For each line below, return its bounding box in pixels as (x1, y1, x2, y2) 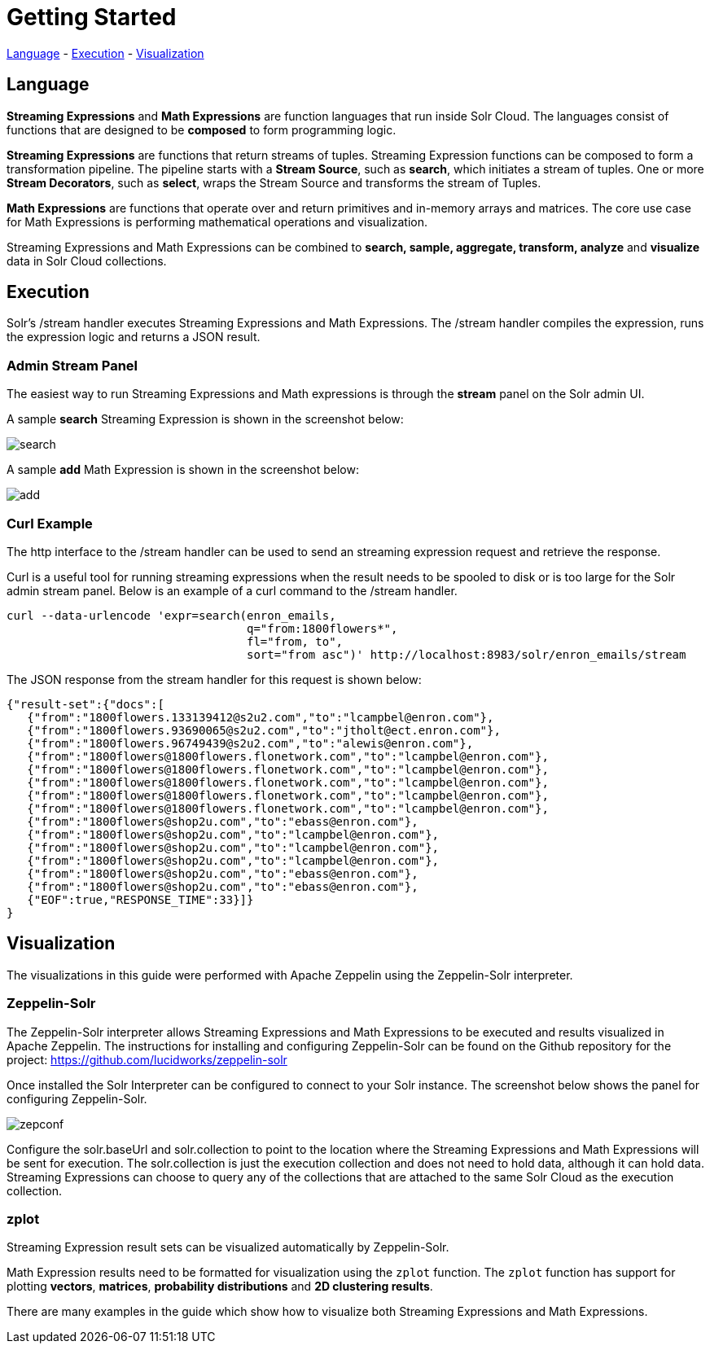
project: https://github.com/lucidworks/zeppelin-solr (7, 1052, 287, 1067)
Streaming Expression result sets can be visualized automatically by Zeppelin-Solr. (7, 1240, 449, 1255)
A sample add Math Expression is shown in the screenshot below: (7, 462, 359, 477)
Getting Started (7, 3, 177, 31)
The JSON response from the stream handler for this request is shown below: (7, 672, 422, 686)
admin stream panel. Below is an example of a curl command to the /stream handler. (7, 583, 458, 598)
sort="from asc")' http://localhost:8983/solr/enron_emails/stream (247, 647, 686, 661)
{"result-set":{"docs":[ (7, 697, 164, 711)
